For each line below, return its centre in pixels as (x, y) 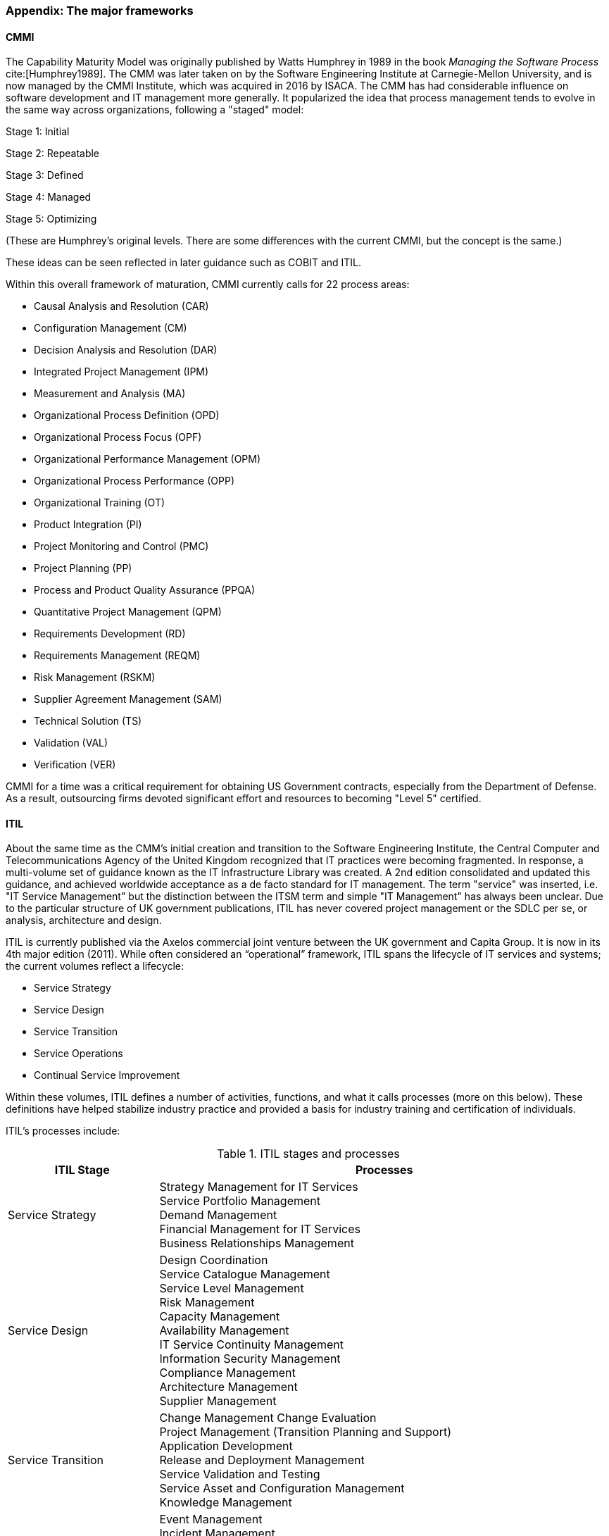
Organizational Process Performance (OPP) (134, 481)
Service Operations (79, 1054)
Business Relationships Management (257, 1243)
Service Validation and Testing (240, 1474)
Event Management (211, 1519)
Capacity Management (220, 1317)
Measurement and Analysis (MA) (110, 394)
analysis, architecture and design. (84, 920)
